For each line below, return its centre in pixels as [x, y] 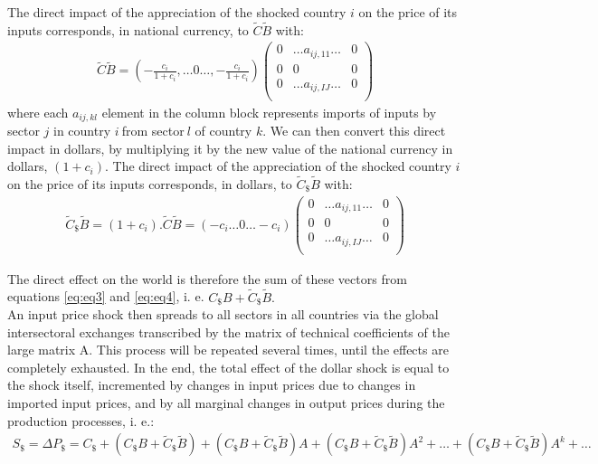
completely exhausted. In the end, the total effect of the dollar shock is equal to [228, 367]
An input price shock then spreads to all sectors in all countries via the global [223, 314]
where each [38, 112]
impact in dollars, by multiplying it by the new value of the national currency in [230, 148]
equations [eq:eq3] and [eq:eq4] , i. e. [106, 296]
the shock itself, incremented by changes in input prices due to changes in [212, 385]
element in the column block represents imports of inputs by [269, 112]
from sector [153, 130]
